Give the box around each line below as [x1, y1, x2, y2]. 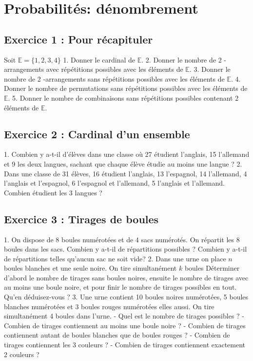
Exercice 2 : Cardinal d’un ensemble [4, 126, 190, 141]
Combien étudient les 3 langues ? [4, 187, 102, 197]
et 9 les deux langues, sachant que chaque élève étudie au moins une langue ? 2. [4, 158, 242, 169]
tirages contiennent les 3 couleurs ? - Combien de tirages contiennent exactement [4, 340, 246, 350]
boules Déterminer [184, 263, 240, 273]
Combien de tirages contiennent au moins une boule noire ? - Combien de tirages [4, 320, 246, 330]
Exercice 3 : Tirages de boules [4, 211, 159, 226]
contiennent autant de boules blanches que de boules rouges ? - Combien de [4, 330, 230, 340]
